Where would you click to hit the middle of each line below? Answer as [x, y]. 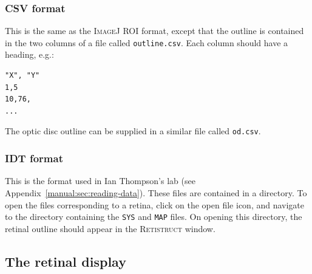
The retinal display [66, 261]
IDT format [34, 158]
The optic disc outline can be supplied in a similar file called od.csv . [133, 131]
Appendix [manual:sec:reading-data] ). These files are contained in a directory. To [156, 192]
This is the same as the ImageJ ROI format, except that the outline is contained [154, 31]
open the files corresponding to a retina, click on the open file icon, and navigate [155, 204]
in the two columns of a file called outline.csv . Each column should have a [147, 42]
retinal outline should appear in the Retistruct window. [110, 228]
